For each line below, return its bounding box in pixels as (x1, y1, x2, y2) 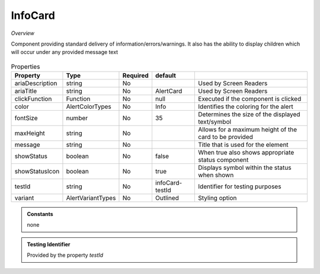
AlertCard (155, 87, 183, 95)
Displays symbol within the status (198, 163, 292, 172)
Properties (11, 62, 40, 70)
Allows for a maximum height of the (198, 125, 297, 134)
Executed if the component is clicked (198, 95, 302, 103)
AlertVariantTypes (66, 194, 116, 202)
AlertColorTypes (66, 102, 112, 111)
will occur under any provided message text (11, 49, 119, 56)
